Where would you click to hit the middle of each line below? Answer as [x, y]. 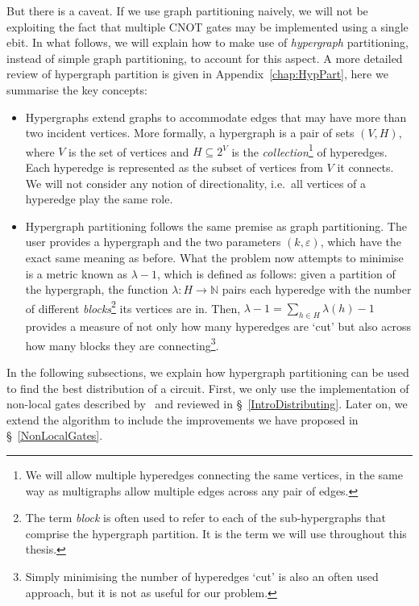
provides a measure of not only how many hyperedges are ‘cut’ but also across [218, 326]
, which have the [361, 242]
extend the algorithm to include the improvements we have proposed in [183, 419]
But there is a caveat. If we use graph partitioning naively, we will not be [187, 10]
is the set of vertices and [129, 151]
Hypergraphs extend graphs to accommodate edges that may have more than [216, 117]
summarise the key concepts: [77, 89]
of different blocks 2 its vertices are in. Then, [133, 307]
